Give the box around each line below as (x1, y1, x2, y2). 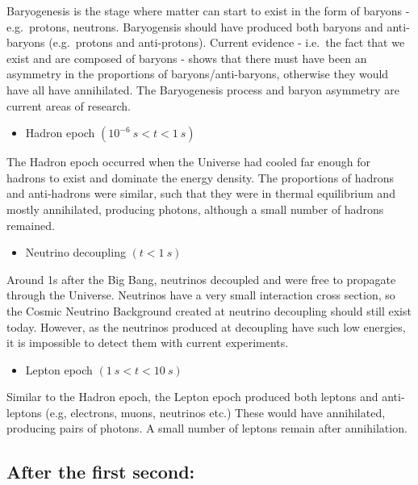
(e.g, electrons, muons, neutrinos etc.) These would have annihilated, (45, 403, 386, 420)
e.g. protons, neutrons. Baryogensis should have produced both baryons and (6, 18, 383, 35)
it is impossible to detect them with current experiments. (6, 334, 289, 351)
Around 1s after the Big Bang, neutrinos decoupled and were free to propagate (6, 270, 396, 287)
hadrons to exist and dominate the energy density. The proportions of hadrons (6, 169, 395, 186)
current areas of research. (6, 97, 131, 114)
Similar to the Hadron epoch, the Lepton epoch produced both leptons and (6, 388, 378, 405)
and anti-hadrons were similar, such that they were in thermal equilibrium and (6, 185, 395, 202)
